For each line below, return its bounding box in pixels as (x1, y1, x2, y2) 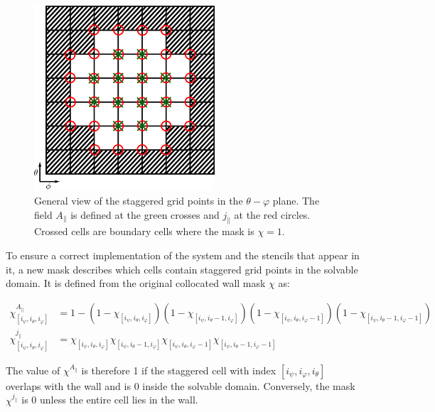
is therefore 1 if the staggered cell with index (81, 362, 276, 377)
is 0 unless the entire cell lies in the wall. (21, 392, 198, 407)
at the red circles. (234, 207, 311, 222)
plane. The (272, 193, 320, 208)
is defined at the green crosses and (70, 207, 220, 222)
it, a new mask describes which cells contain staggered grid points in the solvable (6, 261, 358, 276)
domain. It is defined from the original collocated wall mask (6, 276, 266, 291)
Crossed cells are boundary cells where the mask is (34, 224, 254, 239)
